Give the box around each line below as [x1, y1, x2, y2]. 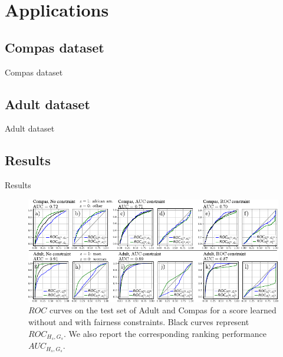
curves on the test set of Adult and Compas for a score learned [50, 304, 277, 316]
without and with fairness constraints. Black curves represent [28, 315, 249, 327]
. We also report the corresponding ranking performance [64, 327, 266, 339]
